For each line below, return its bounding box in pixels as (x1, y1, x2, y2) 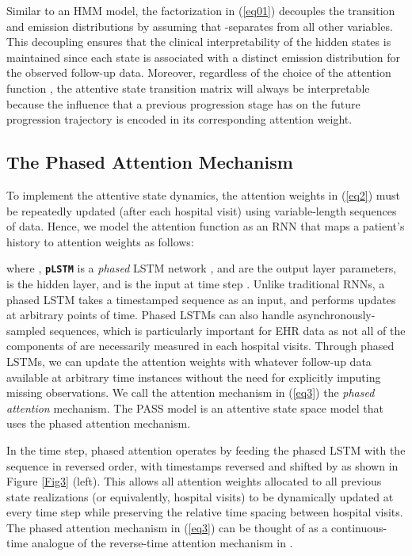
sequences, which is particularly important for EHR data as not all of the (49, 322, 406, 338)
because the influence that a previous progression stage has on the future (6, 95, 360, 112)
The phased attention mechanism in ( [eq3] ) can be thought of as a (6, 519, 328, 535)
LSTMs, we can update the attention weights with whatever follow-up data (6, 352, 372, 369)
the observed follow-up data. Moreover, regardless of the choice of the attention (6, 64, 391, 81)
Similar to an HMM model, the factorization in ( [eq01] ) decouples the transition (6, 2, 395, 18)
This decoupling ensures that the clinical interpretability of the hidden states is (6, 33, 391, 50)
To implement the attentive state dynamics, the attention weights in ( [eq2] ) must (6, 186, 400, 203)
